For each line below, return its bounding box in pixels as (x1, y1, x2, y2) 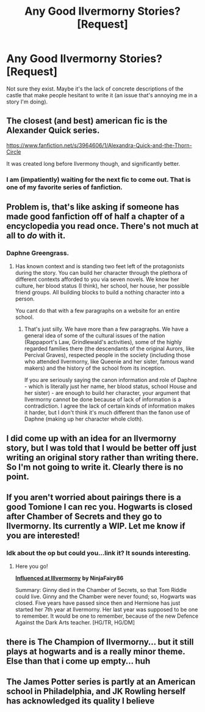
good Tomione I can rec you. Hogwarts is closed (6, 502, 193, 512)
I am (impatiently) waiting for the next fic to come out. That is (6, 175, 191, 184)
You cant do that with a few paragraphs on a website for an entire (15, 307, 180, 315)
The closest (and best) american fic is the (6, 116, 168, 126)
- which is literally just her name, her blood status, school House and (24, 383, 197, 390)
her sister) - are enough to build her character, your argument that (24, 389, 191, 397)
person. (15, 295, 35, 302)
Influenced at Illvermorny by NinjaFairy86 (15, 574, 124, 582)
